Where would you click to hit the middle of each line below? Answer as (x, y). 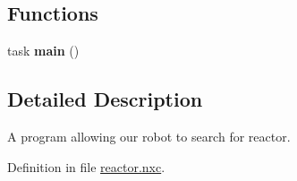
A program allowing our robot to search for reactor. (149, 136)
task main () (43, 51)
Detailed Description (105, 99)
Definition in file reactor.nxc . (86, 166)
